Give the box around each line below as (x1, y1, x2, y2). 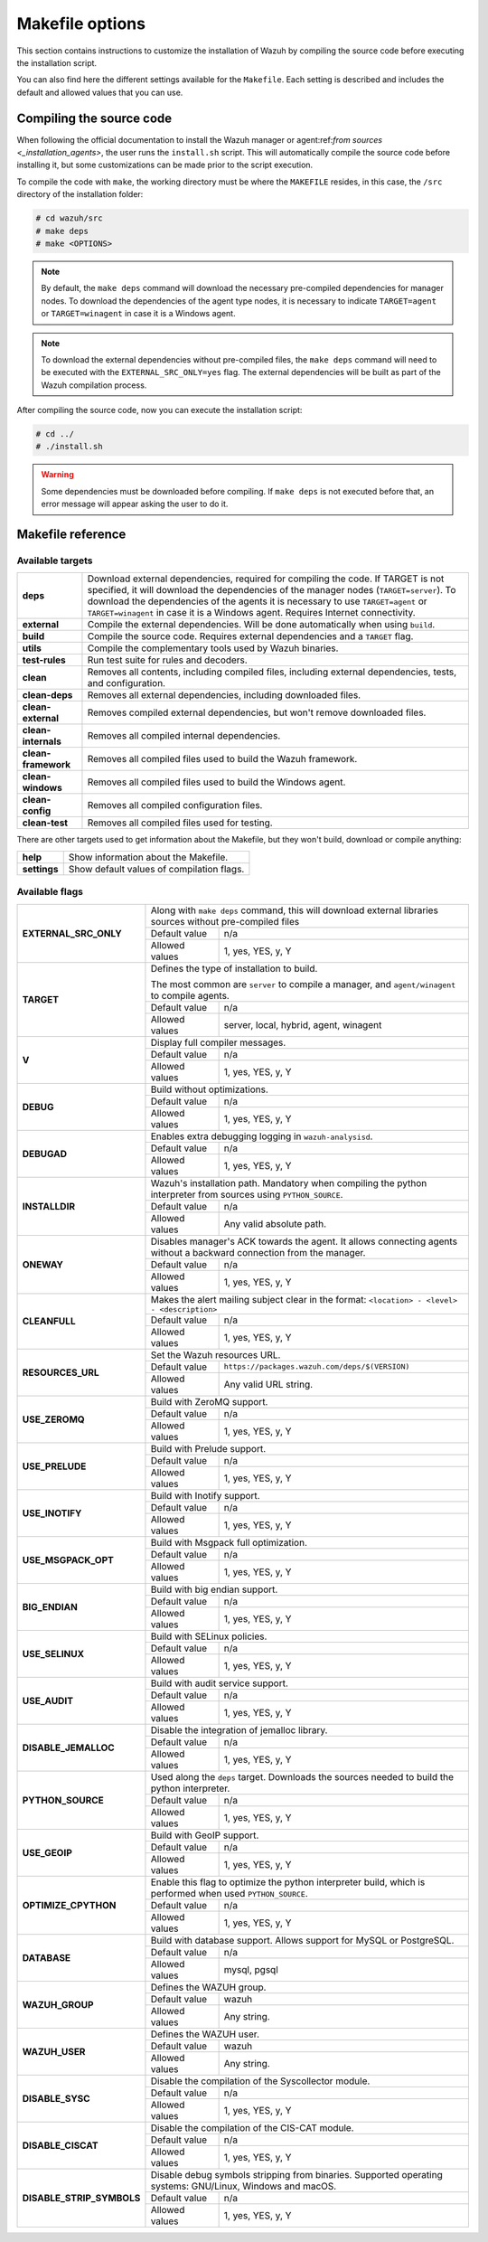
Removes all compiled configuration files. (87, 799, 263, 812)
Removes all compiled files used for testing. (87, 816, 273, 829)
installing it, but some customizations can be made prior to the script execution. (16, 159, 314, 171)
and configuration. (87, 677, 166, 690)
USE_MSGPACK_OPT (22, 1553, 115, 1566)
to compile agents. (150, 989, 230, 1002)
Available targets (16, 554, 93, 567)
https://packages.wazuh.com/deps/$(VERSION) (223, 1361, 410, 1371)
